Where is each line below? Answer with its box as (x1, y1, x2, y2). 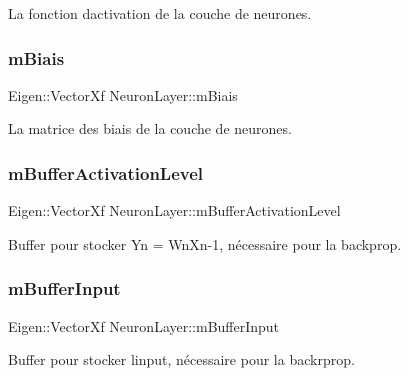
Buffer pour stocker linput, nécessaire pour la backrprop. (8, 349, 355, 370)
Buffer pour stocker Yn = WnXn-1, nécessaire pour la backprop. (8, 233, 402, 254)
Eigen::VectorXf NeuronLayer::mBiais (8, 84, 238, 105)
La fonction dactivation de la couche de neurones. (8, 3, 312, 23)
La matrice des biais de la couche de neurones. (8, 118, 292, 139)
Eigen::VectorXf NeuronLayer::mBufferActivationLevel (8, 200, 341, 221)
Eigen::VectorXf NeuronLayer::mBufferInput (8, 315, 280, 336)
